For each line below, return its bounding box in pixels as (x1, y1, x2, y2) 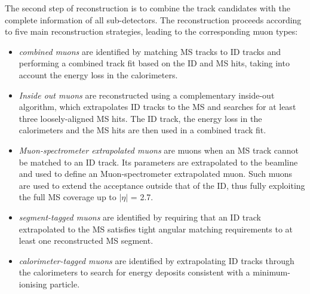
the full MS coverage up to (19, 191, 116, 203)
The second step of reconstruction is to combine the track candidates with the (5, 2, 291, 14)
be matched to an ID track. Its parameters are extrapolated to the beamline (19, 155, 298, 168)
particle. (50, 277, 80, 290)
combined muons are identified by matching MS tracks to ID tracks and (19, 45, 281, 57)
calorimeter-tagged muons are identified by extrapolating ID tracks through (19, 254, 294, 267)
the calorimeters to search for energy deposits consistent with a (19, 266, 250, 278)
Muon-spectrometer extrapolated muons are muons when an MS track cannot (19, 143, 299, 156)
